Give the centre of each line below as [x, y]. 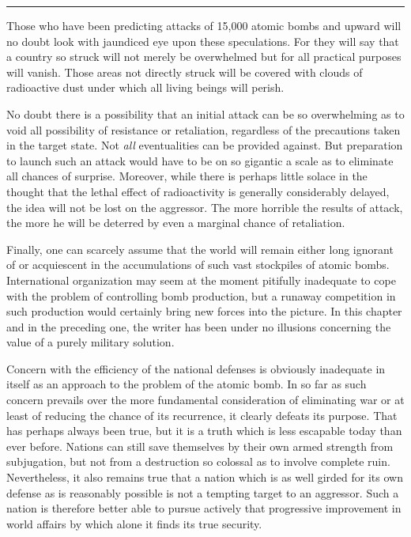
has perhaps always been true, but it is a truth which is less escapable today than [204, 431]
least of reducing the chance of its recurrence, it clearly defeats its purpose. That [202, 415]
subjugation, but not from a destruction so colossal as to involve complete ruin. [198, 461]
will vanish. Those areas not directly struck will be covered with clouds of [185, 72]
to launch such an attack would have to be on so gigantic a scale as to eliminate [200, 160]
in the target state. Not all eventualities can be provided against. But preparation [205, 145]
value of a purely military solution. [90, 342]
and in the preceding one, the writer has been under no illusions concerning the [199, 326]
